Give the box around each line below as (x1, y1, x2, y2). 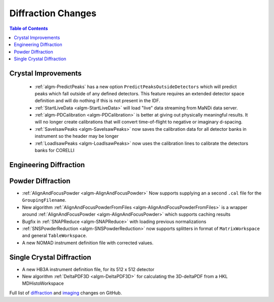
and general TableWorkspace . (22, 233, 87, 239)
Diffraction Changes (9, 8, 96, 19)
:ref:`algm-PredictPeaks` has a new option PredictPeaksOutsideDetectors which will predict (35, 84, 237, 90)
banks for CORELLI (35, 147, 75, 154)
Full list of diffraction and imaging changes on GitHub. (9, 289, 122, 296)
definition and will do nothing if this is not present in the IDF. (35, 98, 160, 104)
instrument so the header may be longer (35, 133, 119, 139)
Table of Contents (9, 25, 48, 31)
